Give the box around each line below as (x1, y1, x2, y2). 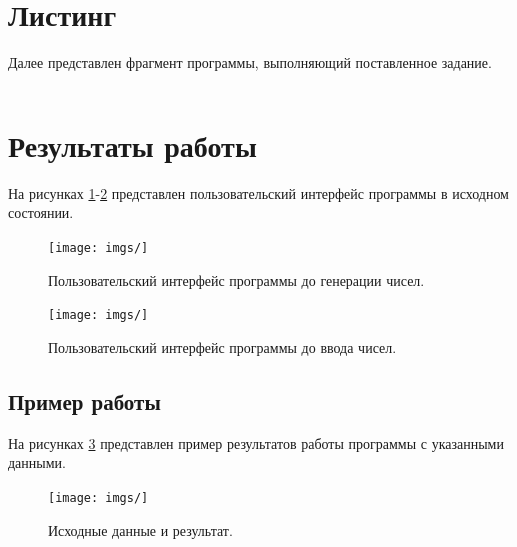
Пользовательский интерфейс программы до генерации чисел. (48, 269, 425, 290)
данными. (8, 452, 66, 473)
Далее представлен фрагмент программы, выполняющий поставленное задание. (8, 52, 492, 73)
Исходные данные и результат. (48, 519, 233, 540)
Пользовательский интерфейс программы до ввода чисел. (48, 336, 397, 357)
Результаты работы (8, 124, 257, 165)
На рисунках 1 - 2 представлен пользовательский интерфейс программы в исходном (8, 182, 509, 203)
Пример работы (8, 385, 161, 416)
